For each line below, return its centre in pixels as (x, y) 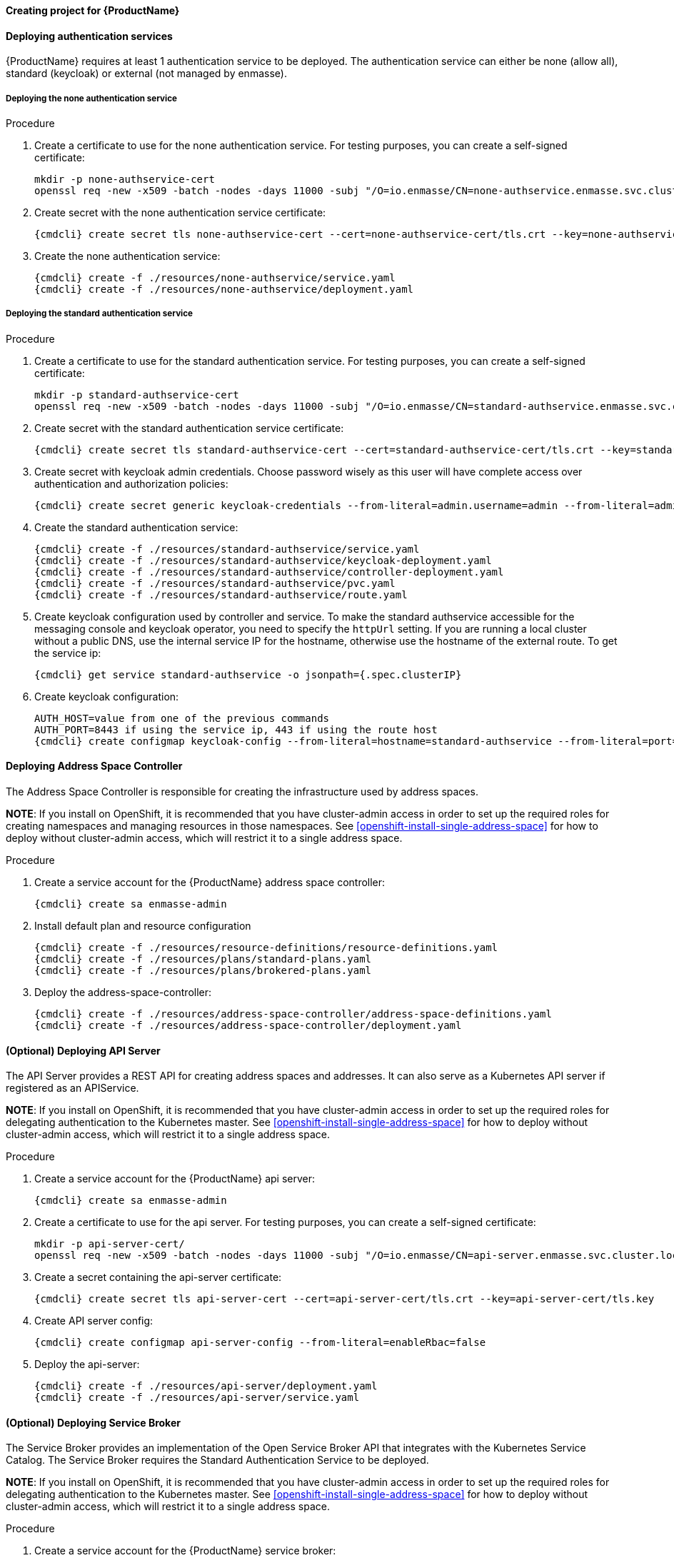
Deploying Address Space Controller (94, 766)
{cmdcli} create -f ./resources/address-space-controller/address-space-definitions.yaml (293, 1014)
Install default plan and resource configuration (143, 926)
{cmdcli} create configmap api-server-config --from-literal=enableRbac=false (260, 1343)
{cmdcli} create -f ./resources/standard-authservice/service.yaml (227, 549)
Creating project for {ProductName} (93, 10)
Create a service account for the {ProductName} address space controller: (210, 882)
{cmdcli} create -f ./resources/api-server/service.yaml (197, 1398)
